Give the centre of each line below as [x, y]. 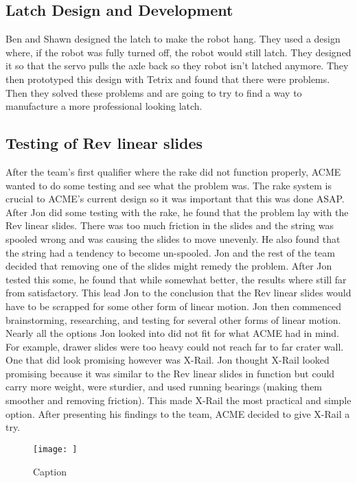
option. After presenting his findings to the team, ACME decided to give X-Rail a [178, 413]
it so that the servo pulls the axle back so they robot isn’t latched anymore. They [177, 66]
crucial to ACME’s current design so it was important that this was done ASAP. [175, 199]
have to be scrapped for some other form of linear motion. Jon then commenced [173, 306]
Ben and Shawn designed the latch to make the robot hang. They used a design [173, 39]
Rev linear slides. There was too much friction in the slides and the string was [170, 225]
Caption [50, 471]
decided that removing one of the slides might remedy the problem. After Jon [169, 266]
